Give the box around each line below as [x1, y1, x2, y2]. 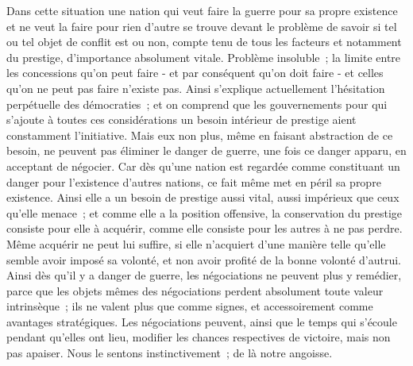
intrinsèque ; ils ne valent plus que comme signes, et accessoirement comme [6, 298, 373, 314]
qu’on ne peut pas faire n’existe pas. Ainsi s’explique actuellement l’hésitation [6, 79, 385, 96]
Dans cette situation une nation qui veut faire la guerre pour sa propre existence [6, 2, 398, 18]
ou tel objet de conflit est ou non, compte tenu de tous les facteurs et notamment [6, 33, 402, 50]
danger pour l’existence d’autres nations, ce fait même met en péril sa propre [6, 173, 381, 190]
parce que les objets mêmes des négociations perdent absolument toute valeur [6, 282, 384, 299]
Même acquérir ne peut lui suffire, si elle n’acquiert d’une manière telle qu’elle [6, 235, 386, 252]
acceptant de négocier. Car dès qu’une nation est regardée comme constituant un [6, 157, 400, 174]
